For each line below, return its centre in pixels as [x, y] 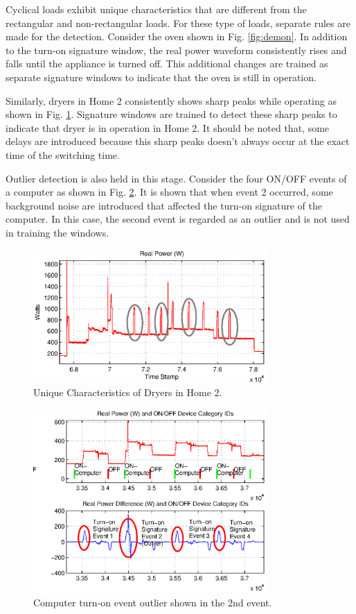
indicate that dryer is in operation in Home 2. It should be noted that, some [168, 127]
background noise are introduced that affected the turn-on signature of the [164, 205]
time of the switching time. [63, 154]
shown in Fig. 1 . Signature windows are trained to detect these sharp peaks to [171, 114]
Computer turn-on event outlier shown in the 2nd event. [153, 603]
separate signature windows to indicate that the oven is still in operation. [161, 77]
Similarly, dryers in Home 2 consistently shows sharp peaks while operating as [171, 100]
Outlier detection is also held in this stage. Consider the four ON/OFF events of [176, 178]
